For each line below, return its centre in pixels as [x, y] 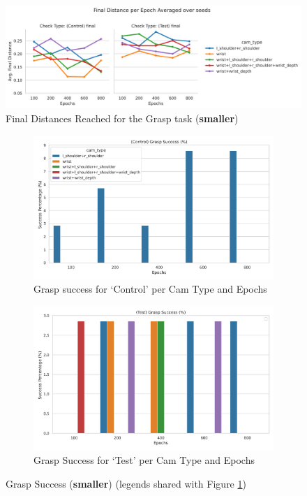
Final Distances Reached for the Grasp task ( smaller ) [122, 118]
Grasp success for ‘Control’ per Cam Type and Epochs [150, 289]
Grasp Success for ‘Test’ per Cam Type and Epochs [144, 459]
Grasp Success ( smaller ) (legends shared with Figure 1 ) [126, 483]
